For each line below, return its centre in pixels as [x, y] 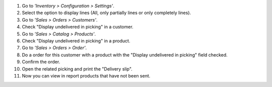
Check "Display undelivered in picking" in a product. [76, 40]
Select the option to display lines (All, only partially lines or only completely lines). [107, 13]
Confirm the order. [41, 62]
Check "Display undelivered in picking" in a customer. [78, 27]
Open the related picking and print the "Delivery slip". [77, 69]
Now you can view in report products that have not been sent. [86, 75]
